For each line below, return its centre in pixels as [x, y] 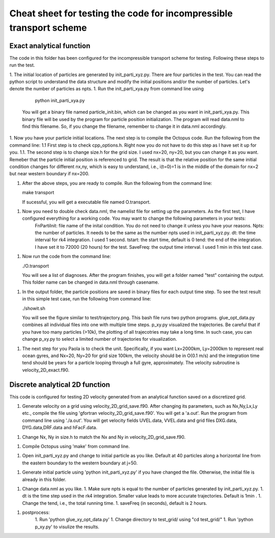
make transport [38, 193]
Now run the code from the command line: [67, 256]
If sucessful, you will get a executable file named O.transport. [87, 202]
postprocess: [36, 512]
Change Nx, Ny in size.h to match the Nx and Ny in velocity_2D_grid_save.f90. [104, 437]
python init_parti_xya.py [60, 100]
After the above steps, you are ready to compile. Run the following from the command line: [117, 183]
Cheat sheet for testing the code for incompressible [121, 13]
